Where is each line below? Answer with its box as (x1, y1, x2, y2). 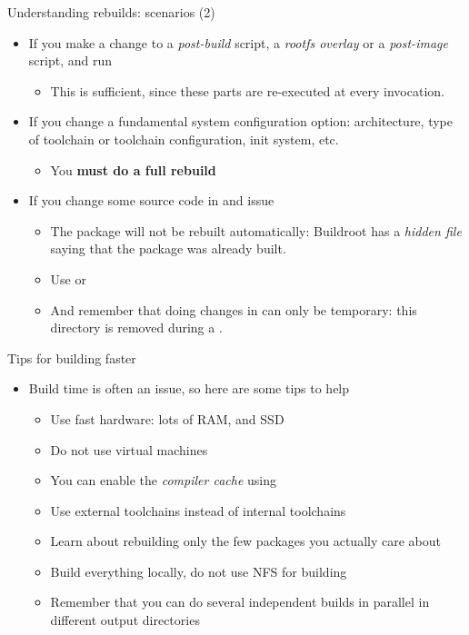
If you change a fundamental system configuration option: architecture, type (28, 112, 453, 131)
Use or (50, 269, 86, 288)
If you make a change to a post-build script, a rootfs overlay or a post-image (28, 33, 448, 52)
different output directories (50, 610, 200, 630)
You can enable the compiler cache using (50, 471, 276, 490)
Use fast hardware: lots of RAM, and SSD (50, 409, 284, 428)
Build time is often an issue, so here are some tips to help (28, 379, 350, 398)
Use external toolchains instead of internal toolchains (50, 501, 346, 520)
